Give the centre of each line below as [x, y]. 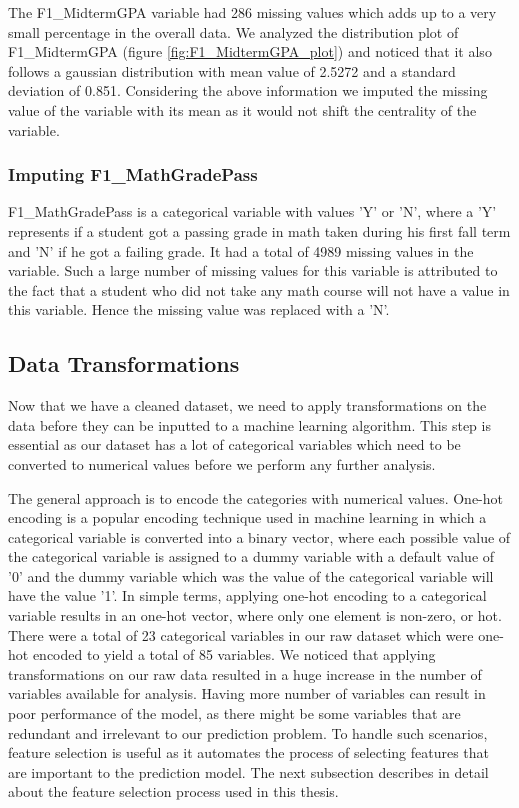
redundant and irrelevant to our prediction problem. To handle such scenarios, [248, 732]
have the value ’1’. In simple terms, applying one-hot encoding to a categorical [247, 595]
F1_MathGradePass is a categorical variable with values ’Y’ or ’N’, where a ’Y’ [252, 211]
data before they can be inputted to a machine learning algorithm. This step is [249, 424]
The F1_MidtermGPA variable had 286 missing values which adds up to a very [252, 12]
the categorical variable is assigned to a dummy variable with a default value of [251, 556]
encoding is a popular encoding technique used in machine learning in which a [247, 517]
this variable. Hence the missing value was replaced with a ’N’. [199, 309]
